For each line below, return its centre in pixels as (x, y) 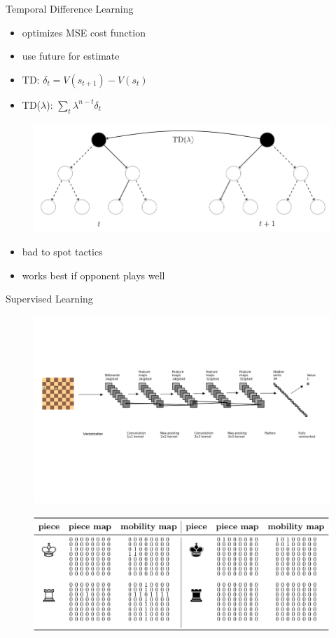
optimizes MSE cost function (84, 32)
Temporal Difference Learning (70, 8)
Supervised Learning (49, 299)
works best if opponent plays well (93, 275)
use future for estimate (71, 56)
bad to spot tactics (62, 251)
